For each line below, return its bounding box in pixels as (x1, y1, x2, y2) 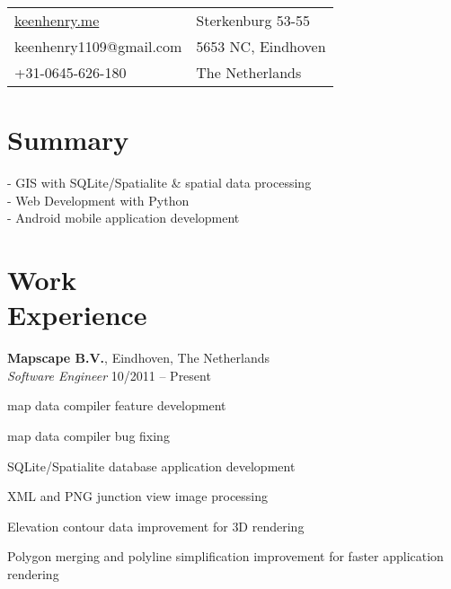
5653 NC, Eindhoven (196, 36, 326, 57)
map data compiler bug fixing (7, 426, 170, 444)
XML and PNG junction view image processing (7, 487, 269, 505)
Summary (7, 121, 129, 158)
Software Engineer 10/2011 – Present (7, 365, 211, 384)
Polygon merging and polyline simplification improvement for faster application (7, 547, 444, 566)
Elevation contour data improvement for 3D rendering (7, 516, 305, 535)
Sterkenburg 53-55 (196, 10, 311, 31)
